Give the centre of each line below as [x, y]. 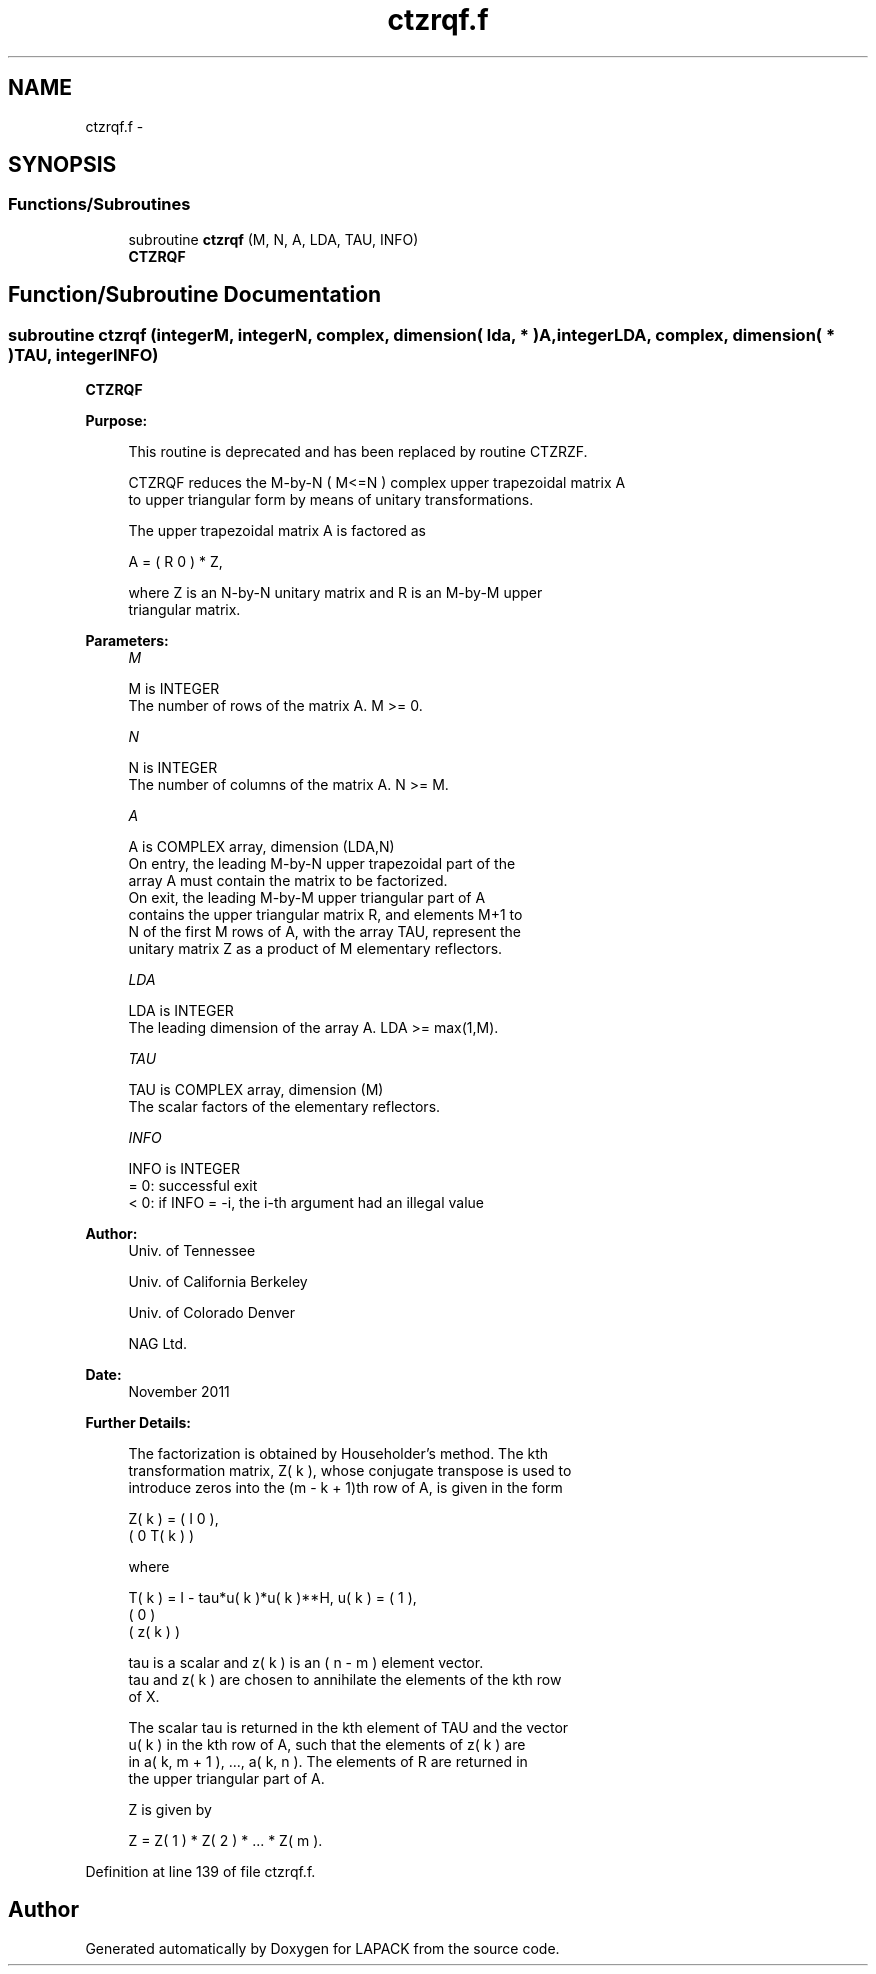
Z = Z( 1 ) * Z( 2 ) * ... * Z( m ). [225, 1841]
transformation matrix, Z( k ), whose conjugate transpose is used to [350, 1471]
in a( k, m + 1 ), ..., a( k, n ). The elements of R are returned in [328, 1762]
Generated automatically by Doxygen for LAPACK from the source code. [322, 1948]
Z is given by [170, 1810]
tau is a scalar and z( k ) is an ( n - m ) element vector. [306, 1663]
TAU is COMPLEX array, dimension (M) [256, 1090]
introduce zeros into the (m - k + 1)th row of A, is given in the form [345, 1488]
